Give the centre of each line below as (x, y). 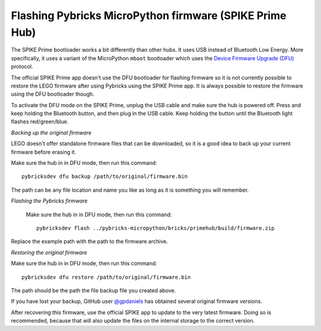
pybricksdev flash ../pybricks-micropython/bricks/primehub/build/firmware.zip (155, 228)
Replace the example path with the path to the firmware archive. (89, 242)
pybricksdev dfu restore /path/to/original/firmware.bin (106, 277)
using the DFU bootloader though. (53, 94)
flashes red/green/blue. (40, 121)
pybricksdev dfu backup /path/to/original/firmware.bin (105, 177)
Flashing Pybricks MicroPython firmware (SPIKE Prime (149, 15)
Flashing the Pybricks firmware (49, 201)
